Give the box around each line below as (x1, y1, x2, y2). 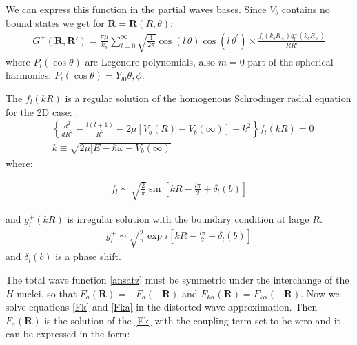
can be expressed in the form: (6, 326, 130, 341)
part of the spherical (247, 54, 334, 68)
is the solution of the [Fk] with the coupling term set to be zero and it (44, 313, 341, 327)
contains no (282, 2, 330, 16)
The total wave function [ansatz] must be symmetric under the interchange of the (6, 272, 349, 286)
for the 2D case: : (6, 104, 79, 119)
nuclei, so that (17, 286, 77, 300)
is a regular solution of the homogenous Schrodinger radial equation (65, 90, 351, 105)
